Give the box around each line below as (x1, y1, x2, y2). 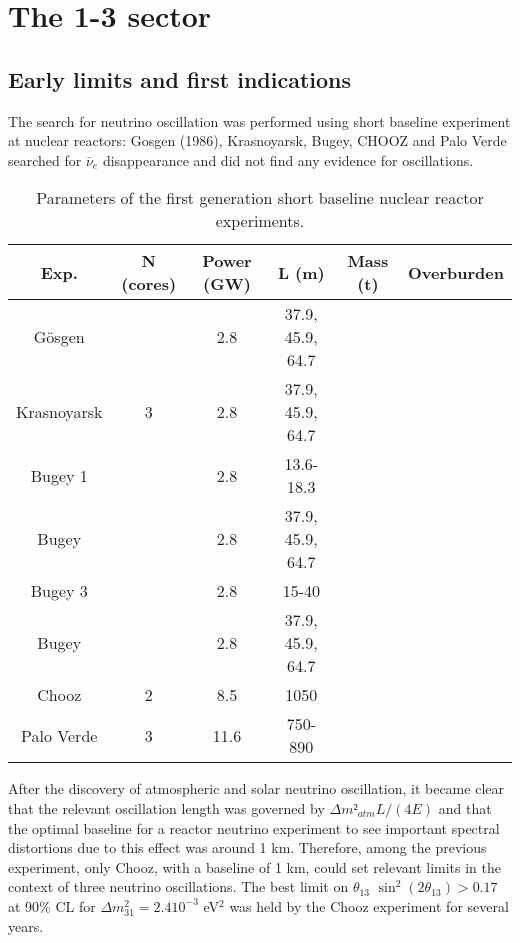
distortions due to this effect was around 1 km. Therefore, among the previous (8, 837, 487, 858)
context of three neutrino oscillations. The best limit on (8, 876, 349, 897)
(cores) (121, 272, 177, 296)
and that (438, 797, 492, 818)
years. (8, 915, 44, 936)
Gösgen (33, 325, 85, 349)
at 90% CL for (8, 895, 96, 916)
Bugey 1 (30, 463, 88, 487)
